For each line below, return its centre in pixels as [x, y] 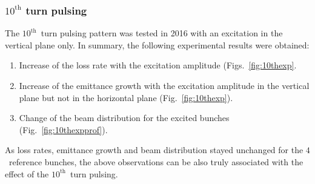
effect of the [27, 173]
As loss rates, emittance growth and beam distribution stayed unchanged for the [154, 150]
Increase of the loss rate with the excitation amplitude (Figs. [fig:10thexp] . [158, 65]
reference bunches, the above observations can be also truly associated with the [156, 161]
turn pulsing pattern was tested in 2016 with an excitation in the [162, 33]
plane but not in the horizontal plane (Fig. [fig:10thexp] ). [126, 97]
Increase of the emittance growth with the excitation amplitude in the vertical [164, 85]
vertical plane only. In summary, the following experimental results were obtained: [157, 44]
